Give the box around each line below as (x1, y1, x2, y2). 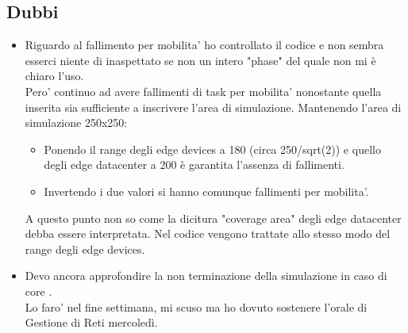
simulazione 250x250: (25, 114, 128, 131)
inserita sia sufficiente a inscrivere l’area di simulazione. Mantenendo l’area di (25, 98, 402, 115)
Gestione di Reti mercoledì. (25, 314, 158, 331)
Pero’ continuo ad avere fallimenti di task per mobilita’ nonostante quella (25, 82, 382, 99)
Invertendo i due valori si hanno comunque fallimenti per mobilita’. (44, 182, 369, 199)
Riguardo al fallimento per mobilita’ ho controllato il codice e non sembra (25, 36, 384, 53)
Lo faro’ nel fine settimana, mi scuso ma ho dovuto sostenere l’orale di (25, 298, 368, 315)
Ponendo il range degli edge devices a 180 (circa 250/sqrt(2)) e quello (44, 140, 381, 157)
